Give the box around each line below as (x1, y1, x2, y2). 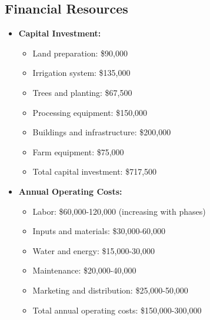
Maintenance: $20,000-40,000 (32, 264, 136, 276)
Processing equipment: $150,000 (32, 106, 148, 118)
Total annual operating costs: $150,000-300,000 (32, 304, 202, 316)
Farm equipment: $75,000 (32, 145, 124, 158)
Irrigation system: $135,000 (32, 66, 131, 79)
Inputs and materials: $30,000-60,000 (32, 225, 165, 237)
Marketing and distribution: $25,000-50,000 (32, 284, 188, 296)
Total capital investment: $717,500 (32, 165, 157, 178)
